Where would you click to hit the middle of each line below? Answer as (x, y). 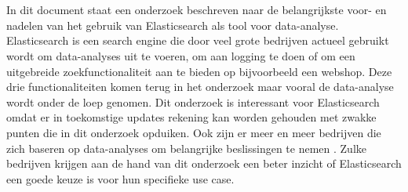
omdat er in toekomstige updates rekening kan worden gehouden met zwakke (191, 117)
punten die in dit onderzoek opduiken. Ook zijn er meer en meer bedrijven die (194, 132)
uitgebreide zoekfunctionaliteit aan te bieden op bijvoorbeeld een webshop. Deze (199, 71)
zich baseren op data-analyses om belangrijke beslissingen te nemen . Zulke (187, 148)
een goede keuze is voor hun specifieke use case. (120, 178)
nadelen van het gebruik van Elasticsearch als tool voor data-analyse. (173, 25)
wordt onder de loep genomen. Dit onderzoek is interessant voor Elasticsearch (193, 101)
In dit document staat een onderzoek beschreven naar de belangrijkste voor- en (197, 10)
